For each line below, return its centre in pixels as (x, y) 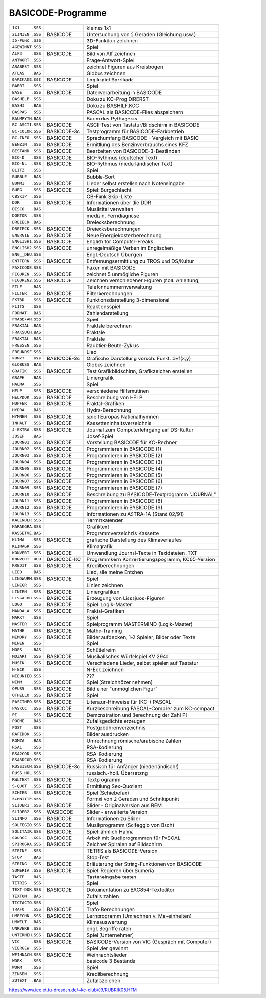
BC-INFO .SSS (27, 138)
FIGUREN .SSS (27, 274)
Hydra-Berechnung (109, 410)
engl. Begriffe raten (109, 928)
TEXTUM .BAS (27, 896)
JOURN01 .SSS (27, 443)
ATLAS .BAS (27, 73)
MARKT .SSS (27, 618)
